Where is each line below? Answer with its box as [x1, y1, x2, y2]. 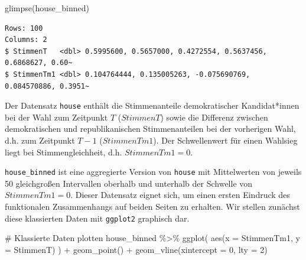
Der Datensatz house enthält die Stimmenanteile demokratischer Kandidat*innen [5, 99, 300, 112]
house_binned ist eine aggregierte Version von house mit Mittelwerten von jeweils [5, 165, 302, 178]
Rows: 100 [5, 24, 43, 32]
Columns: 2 [5, 35, 47, 44]
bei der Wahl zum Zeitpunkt [5, 110, 108, 123]
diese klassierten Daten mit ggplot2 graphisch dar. [5, 212, 190, 224]
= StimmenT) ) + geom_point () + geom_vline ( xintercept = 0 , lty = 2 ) [5, 243, 268, 255]
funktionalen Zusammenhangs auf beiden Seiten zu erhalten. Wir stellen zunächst [5, 200, 300, 213]
